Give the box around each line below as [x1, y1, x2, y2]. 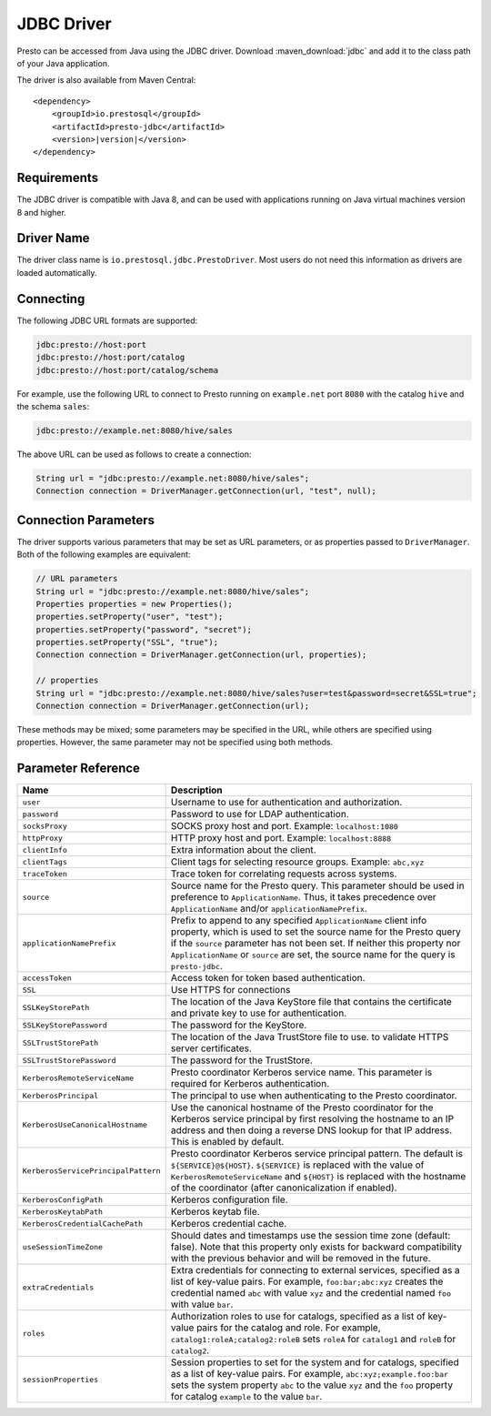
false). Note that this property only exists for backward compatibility [170, 1240, 463, 1253]
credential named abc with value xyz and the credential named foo [170, 1287, 452, 1300]
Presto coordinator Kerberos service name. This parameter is [170, 1066, 433, 1078]
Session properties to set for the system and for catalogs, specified [170, 1356, 459, 1369]
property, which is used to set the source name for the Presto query [170, 925, 461, 938]
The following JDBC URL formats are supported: [16, 315, 198, 326]
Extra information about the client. [170, 844, 317, 856]
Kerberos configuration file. [170, 1193, 288, 1206]
